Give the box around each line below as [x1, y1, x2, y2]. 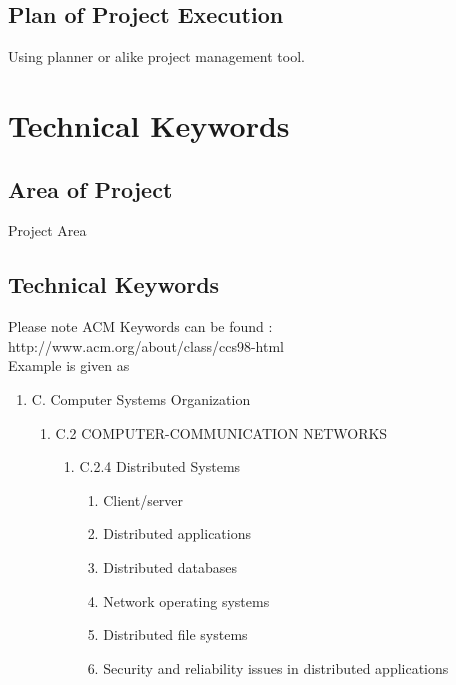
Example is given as [8, 355, 130, 376]
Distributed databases [103, 556, 238, 577]
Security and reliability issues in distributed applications [103, 657, 449, 678]
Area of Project [8, 173, 173, 204]
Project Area [8, 220, 87, 241]
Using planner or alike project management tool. [8, 46, 305, 67]
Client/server [103, 489, 184, 510]
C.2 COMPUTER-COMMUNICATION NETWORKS [55, 422, 388, 443]
